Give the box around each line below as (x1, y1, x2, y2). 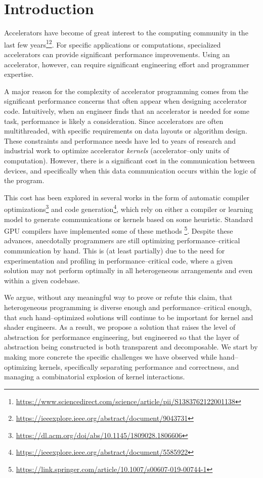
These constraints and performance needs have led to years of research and (4, 135, 236, 146)
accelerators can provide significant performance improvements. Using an (4, 49, 230, 59)
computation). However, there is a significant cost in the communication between (4, 155, 255, 165)
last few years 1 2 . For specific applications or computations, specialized (4, 37, 221, 50)
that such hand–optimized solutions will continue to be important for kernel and (4, 312, 253, 322)
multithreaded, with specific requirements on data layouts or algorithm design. (4, 125, 247, 136)
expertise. (4, 69, 34, 79)
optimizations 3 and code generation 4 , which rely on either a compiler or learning (4, 202, 253, 214)
